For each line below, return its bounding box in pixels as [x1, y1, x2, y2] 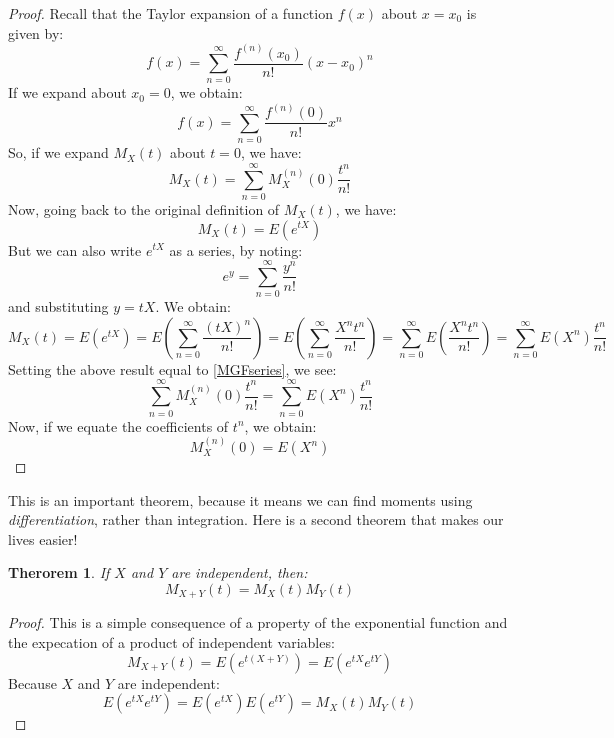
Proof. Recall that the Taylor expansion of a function [8, 3, 333, 23]
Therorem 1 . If [8, 562, 110, 583]
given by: [8, 22, 64, 43]
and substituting [8, 296, 109, 317]
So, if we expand [8, 142, 109, 163]
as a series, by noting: [169, 239, 303, 260]
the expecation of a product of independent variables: [8, 632, 335, 653]
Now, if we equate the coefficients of [8, 415, 229, 436]
